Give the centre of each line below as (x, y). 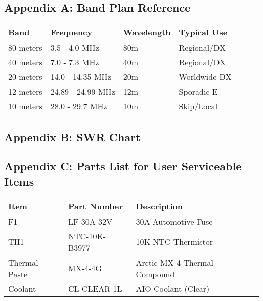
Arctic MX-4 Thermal (174, 262)
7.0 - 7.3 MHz (75, 62)
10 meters (25, 106)
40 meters (25, 62)
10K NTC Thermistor (174, 242)
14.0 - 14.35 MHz (81, 77)
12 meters (25, 92)
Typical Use (203, 32)
